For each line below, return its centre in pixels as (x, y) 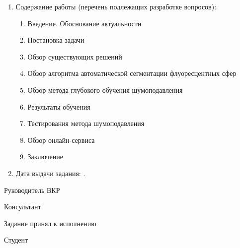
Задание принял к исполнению (50, 223)
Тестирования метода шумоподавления (86, 123)
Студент (16, 240)
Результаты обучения (59, 106)
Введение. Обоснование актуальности (84, 23)
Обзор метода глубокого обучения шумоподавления (105, 90)
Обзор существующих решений (75, 56)
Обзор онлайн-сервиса (61, 140)
